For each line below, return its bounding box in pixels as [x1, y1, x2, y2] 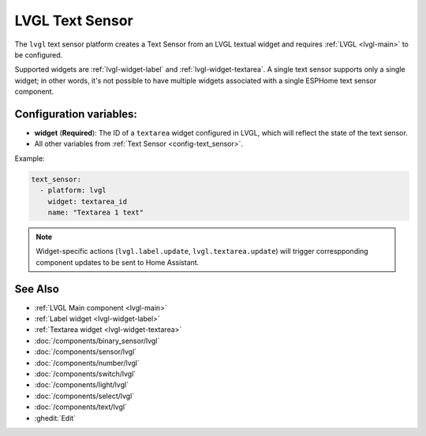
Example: [14, 154, 45, 163]
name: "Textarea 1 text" [47, 207, 144, 217]
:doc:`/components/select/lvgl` [34, 391, 135, 401]
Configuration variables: [14, 107, 138, 121]
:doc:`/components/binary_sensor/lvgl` [34, 336, 160, 345]
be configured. [14, 50, 63, 59]
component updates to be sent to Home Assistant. [35, 257, 200, 267]
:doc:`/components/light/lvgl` [34, 380, 129, 389]
